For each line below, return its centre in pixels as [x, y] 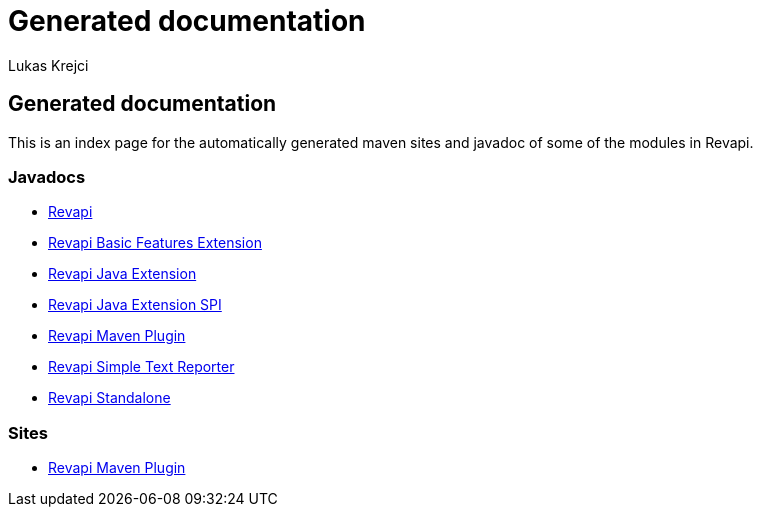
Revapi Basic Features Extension [155, 243]
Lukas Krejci [48, 65]
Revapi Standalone [109, 398]
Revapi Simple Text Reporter [141, 367]
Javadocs [47, 176]
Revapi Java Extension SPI [135, 305]
